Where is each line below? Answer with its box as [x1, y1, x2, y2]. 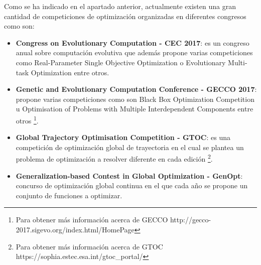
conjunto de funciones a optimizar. [16, 190, 122, 200]
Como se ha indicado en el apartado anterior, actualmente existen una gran [4, 1, 236, 11]
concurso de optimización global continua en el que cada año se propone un [16, 180, 248, 191]
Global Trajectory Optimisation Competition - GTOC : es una [16, 132, 231, 143]
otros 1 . [16, 113, 39, 125]
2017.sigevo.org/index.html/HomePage [16, 224, 135, 234]
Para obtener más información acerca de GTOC [16, 241, 163, 251]
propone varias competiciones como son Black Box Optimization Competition [16, 93, 254, 104]
